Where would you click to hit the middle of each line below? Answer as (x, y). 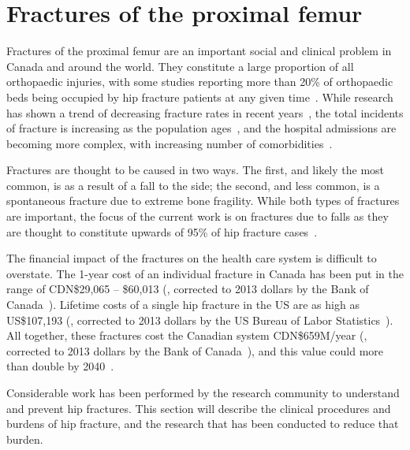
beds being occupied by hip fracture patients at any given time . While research (200, 97)
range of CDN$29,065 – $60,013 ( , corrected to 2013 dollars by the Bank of (188, 289)
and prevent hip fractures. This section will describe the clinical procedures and (199, 408)
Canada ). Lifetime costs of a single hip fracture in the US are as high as (183, 305)
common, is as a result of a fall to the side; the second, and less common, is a (193, 185)
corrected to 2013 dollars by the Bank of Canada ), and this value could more (195, 350)
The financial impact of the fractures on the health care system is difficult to (192, 258)
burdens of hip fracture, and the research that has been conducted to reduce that (203, 424)
